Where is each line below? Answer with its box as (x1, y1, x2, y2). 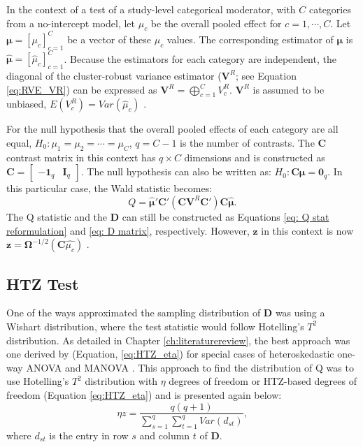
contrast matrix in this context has (6, 149, 156, 164)
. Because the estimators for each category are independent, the (64, 51, 336, 66)
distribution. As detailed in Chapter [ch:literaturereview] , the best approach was (6, 332, 350, 347)
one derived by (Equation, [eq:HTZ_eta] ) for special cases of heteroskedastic (6, 346, 334, 361)
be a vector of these (67, 31, 152, 46)
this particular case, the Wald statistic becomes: (6, 181, 213, 196)
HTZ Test (6, 272, 79, 294)
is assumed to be (252, 82, 325, 96)
